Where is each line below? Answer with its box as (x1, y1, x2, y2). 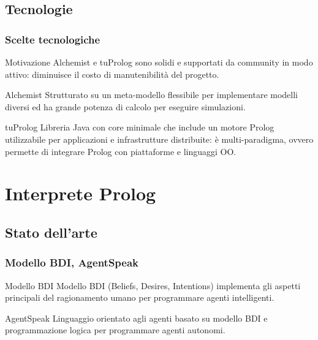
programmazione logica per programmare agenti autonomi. (5, 323, 225, 336)
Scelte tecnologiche (5, 31, 100, 47)
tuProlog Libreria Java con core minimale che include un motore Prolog (5, 121, 274, 134)
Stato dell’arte (5, 222, 97, 241)
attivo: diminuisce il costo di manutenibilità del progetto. (5, 67, 219, 80)
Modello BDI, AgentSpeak (5, 255, 139, 270)
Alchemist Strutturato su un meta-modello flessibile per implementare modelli (5, 88, 298, 101)
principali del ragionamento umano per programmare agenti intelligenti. (5, 291, 274, 304)
